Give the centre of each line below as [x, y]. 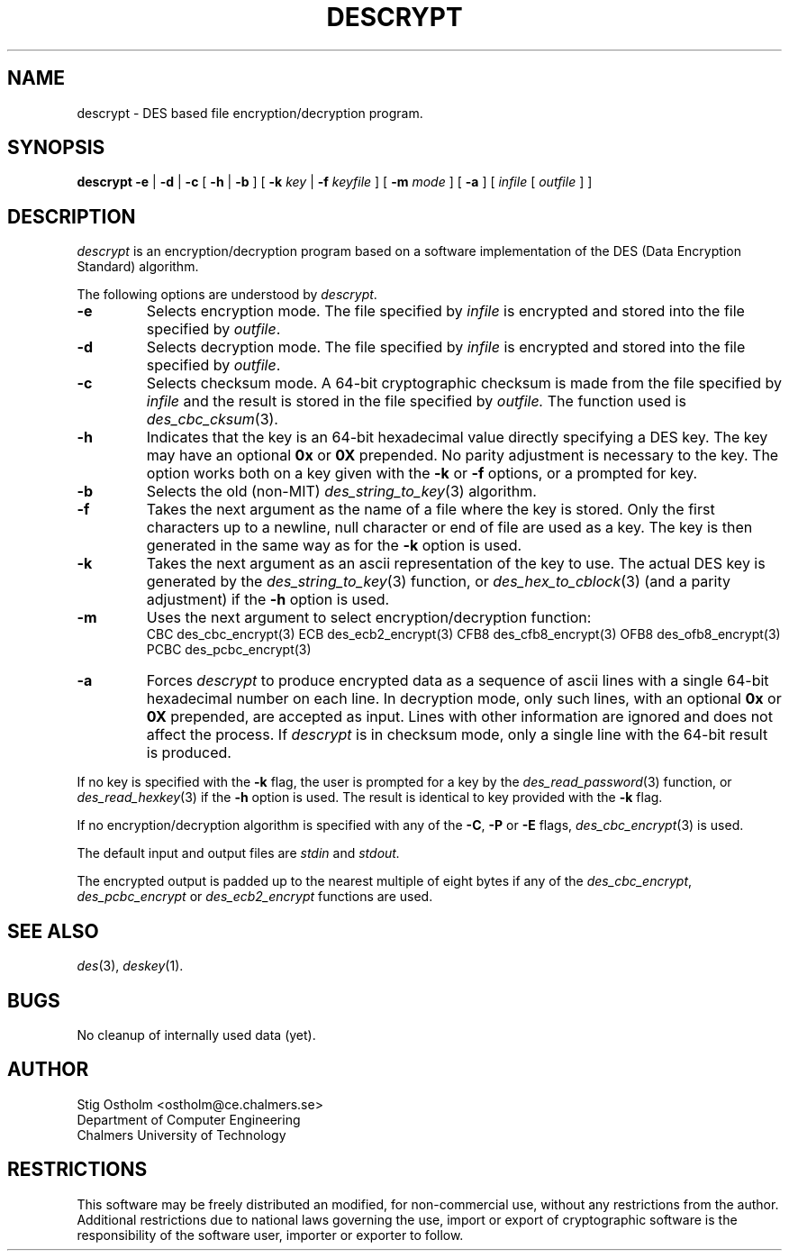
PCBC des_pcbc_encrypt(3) [229, 650]
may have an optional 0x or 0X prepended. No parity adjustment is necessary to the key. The [463, 456]
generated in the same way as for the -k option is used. [334, 546]
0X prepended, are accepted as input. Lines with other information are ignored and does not [459, 717]
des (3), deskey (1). [130, 966]
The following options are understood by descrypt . [227, 295]
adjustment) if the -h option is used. [268, 600]
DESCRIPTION [72, 216]
